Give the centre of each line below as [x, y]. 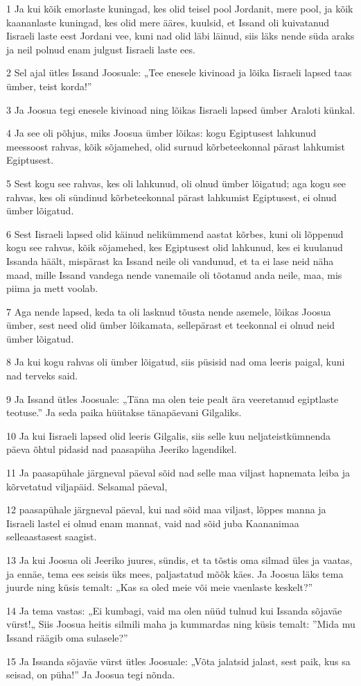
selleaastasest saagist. [52, 537]
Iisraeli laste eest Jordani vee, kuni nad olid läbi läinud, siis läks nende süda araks [180, 36]
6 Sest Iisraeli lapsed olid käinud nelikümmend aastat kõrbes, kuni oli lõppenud [175, 233]
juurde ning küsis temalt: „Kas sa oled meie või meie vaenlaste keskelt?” [160, 587]
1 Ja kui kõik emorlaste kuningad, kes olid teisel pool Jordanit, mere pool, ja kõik [180, 8]
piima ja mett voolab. [52, 288]
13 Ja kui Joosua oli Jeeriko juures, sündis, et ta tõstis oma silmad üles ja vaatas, [179, 560]
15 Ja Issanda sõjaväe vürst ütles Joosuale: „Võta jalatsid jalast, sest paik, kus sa [178, 661]
